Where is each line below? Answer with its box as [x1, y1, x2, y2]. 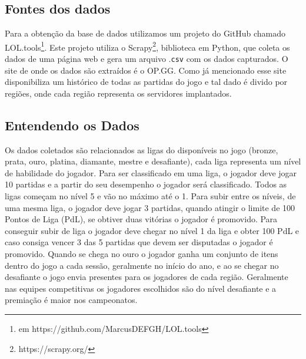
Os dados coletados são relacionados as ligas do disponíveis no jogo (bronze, [5, 143, 278, 156]
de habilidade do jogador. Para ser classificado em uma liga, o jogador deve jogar [5, 166, 297, 179]
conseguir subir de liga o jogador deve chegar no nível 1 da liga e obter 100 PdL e [5, 224, 300, 236]
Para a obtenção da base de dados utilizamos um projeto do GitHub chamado [5, 27, 285, 39]
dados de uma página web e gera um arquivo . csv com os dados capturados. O [5, 52, 288, 65]
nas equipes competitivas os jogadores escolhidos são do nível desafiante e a [5, 282, 277, 294]
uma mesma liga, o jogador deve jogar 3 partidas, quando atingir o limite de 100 [5, 201, 295, 213]
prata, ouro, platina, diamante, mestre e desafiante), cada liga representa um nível [5, 155, 301, 167]
